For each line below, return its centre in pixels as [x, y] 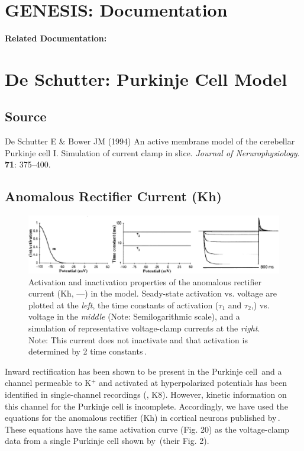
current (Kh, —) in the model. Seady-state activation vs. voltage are [153, 293]
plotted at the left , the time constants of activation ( [124, 305]
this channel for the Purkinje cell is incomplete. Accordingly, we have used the [146, 406]
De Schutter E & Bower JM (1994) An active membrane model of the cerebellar [150, 141]
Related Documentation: [56, 38]
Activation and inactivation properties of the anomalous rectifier [145, 281]
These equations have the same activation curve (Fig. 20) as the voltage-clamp [147, 429]
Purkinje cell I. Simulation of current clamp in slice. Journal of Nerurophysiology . [152, 152]
